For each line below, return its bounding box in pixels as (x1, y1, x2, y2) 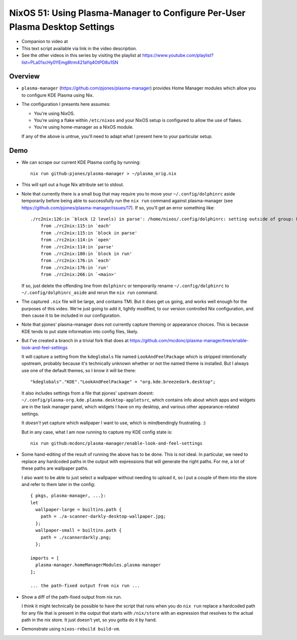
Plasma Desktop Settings (9, 21, 115, 32)
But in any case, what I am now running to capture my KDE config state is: (21, 429, 173, 435)
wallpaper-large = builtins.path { (35, 507, 122, 512)
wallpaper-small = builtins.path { (35, 528, 122, 533)
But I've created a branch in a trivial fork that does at (21, 338, 129, 344)
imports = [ (30, 555, 59, 561)
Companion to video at (21, 39, 68, 45)
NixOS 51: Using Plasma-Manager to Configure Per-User (9, 7, 246, 18)
